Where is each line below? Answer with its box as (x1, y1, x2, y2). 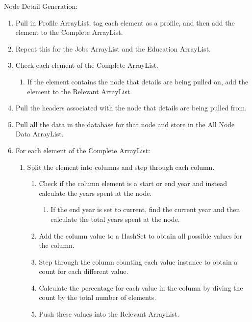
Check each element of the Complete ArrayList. (15, 60, 158, 70)
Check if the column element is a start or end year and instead (39, 178, 227, 188)
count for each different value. (39, 266, 128, 276)
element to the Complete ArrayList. (15, 27, 123, 37)
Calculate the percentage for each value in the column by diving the (39, 282, 243, 293)
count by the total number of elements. (39, 292, 156, 302)
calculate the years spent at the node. (39, 188, 152, 198)
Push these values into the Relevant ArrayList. (39, 309, 179, 319)
